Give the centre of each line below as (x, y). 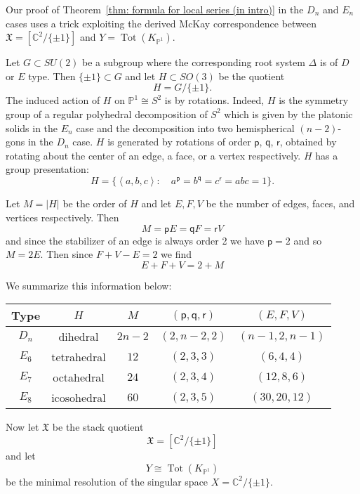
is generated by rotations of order (179, 142)
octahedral (79, 377)
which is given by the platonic (288, 113)
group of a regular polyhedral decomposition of (107, 113)
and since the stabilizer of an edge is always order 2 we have (135, 240)
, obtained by (308, 142)
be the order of (95, 203)
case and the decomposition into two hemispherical (185, 128)
